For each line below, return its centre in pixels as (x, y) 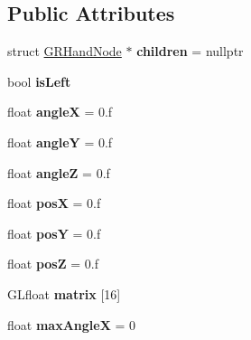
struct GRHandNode (65, 51)
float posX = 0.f (54, 203)
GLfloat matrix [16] (64, 293)
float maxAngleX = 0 (72, 324)
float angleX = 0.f (60, 112)
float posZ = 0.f (53, 264)
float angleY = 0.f (60, 142)
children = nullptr (190, 51)
